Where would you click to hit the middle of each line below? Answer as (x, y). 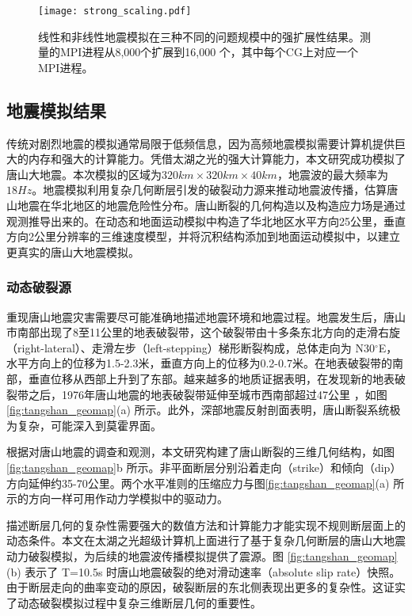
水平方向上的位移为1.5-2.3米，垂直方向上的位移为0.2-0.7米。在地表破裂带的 (199, 363)
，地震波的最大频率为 (332, 174)
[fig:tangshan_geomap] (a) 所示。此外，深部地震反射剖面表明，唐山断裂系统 (198, 410)
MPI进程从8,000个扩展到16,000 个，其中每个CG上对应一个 (209, 52)
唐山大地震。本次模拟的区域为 (84, 174)
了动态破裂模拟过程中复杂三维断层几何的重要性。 (134, 602)
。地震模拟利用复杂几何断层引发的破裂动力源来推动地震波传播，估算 (210, 190)
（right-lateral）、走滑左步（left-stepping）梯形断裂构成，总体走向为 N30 (191, 347)
